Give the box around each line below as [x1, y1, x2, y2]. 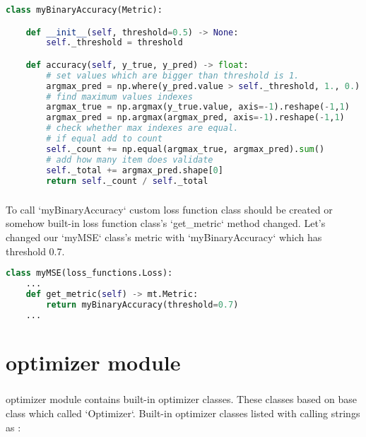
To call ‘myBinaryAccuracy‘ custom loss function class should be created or [6, 202, 333, 216]
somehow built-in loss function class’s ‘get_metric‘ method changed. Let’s [6, 216, 326, 231]
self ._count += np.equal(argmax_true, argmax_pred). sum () [46, 144, 325, 154]
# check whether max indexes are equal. [46, 123, 239, 134]
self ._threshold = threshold [46, 37, 183, 48]
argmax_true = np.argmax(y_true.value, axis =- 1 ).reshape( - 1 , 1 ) [46, 102, 350, 112]
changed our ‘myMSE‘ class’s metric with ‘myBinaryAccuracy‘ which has [6, 230, 322, 244]
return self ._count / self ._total [46, 175, 208, 186]
